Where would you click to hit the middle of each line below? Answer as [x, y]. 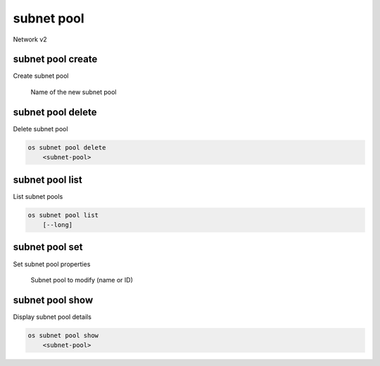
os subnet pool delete [67, 147]
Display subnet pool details [52, 317]
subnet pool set [48, 247]
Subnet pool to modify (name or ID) [82, 280]
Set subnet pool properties [52, 264]
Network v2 [30, 39]
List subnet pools [38, 196]
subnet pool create [55, 59]
